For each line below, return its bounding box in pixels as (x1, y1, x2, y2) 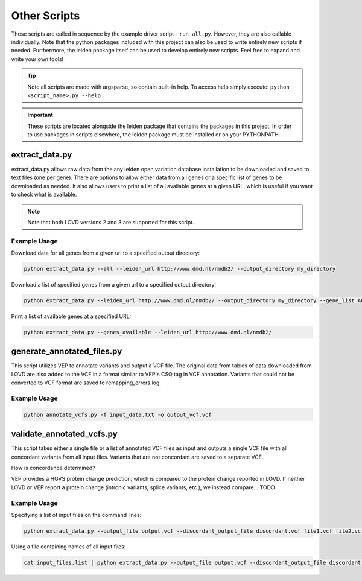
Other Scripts (11, 9, 80, 22)
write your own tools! (11, 55, 64, 63)
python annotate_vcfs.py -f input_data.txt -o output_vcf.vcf (24, 411, 212, 418)
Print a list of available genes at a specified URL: (11, 313, 132, 320)
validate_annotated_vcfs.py (11, 429, 118, 439)
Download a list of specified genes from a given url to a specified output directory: (11, 281, 217, 288)
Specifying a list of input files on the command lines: (11, 512, 142, 519)
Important (27, 112, 54, 119)
